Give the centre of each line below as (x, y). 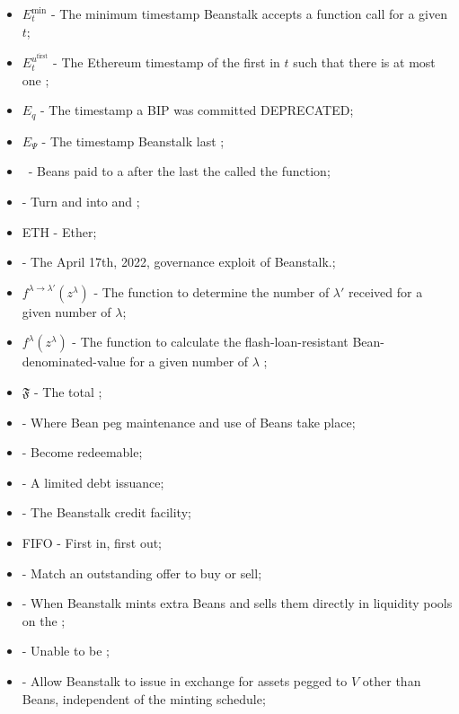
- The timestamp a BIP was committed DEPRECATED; (197, 110)
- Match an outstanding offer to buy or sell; (142, 573)
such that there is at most (364, 62)
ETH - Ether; (59, 231)
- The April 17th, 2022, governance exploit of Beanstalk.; (179, 262)
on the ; (44, 620)
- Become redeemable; (82, 452)
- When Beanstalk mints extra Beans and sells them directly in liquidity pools (237, 603)
